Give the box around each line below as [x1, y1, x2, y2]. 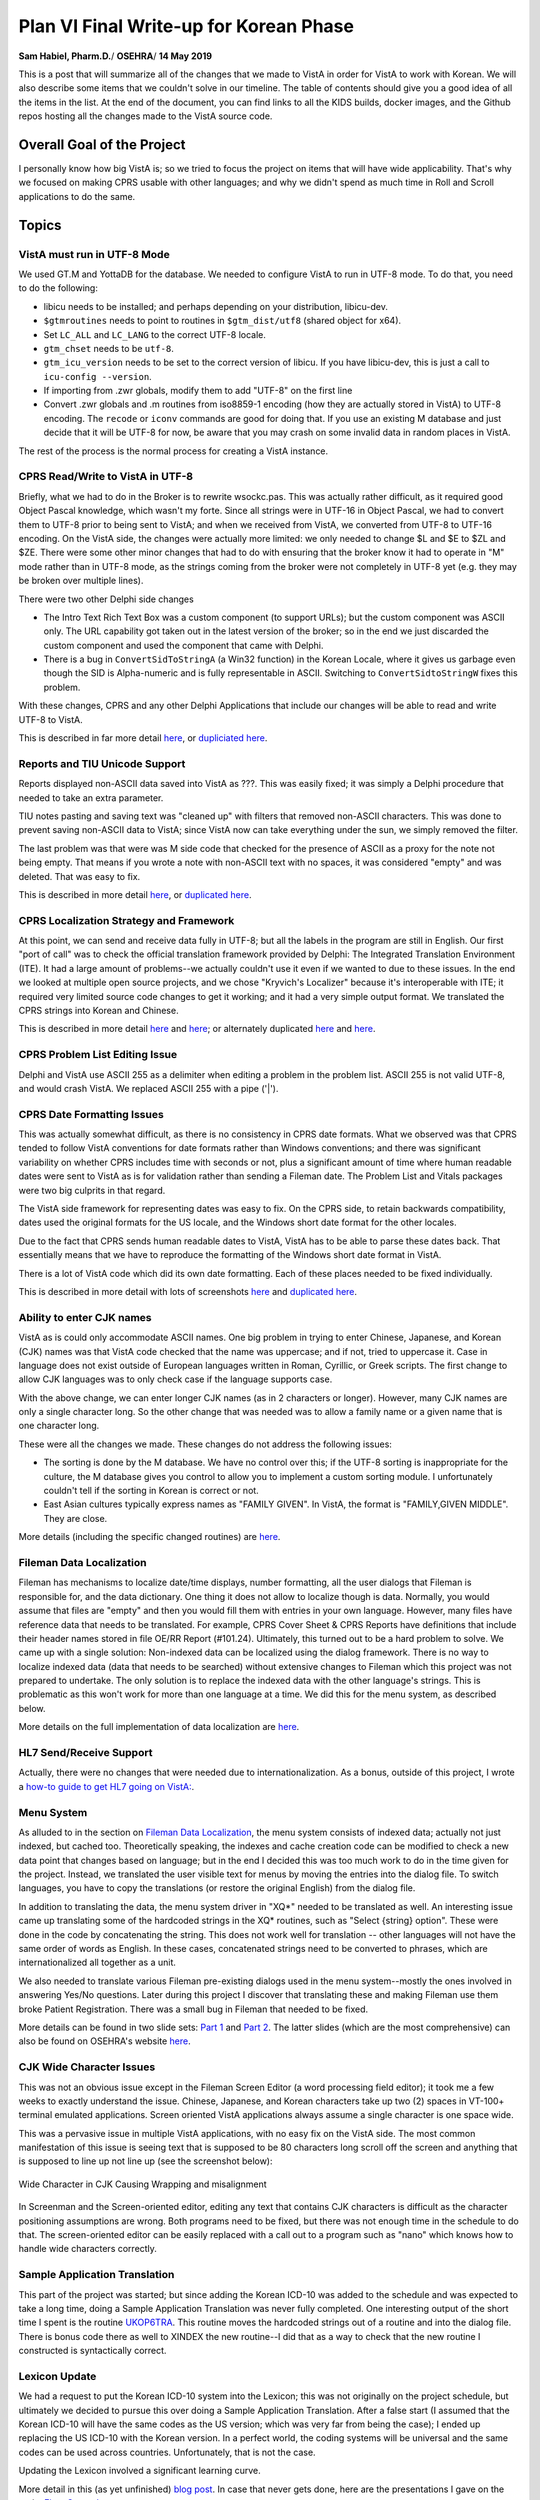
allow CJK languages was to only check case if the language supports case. [18, 1373, 333, 1385]
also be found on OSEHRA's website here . [18, 2035, 192, 2047]
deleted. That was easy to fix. [18, 870, 141, 882]
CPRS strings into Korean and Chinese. [18, 1005, 179, 1016]
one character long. [18, 1420, 100, 1432]
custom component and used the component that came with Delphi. [43, 639, 324, 651]
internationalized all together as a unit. [18, 1956, 177, 1969]
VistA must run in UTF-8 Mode [18, 247, 170, 261]
